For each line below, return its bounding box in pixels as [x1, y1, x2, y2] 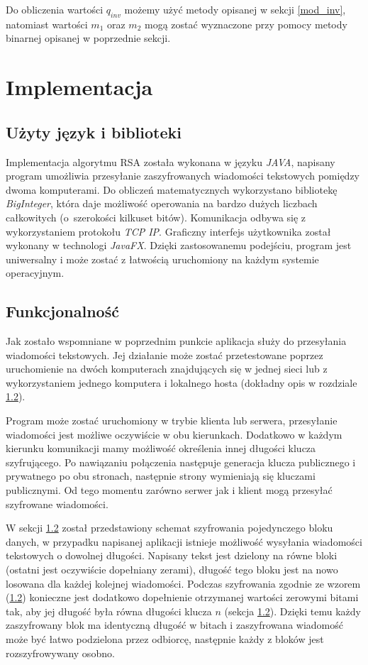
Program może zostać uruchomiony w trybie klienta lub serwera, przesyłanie [6, 413, 338, 428]
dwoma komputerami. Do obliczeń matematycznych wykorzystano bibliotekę [6, 182, 338, 197]
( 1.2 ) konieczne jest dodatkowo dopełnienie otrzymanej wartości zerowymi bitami [6, 590, 359, 605]
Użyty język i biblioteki [6, 121, 182, 143]
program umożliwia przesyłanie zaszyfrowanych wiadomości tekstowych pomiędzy [6, 168, 360, 183]
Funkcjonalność [6, 300, 119, 322]
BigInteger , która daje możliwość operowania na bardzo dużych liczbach [6, 196, 318, 211]
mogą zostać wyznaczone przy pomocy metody [145, 16, 347, 31]
